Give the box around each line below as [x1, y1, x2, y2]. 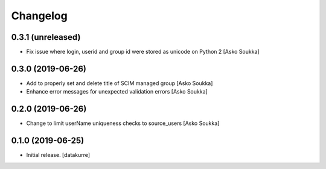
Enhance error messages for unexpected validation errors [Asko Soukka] [26, 88, 208, 95]
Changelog [11, 9, 68, 22]
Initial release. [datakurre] [26, 151, 91, 159]
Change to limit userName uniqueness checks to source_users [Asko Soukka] [26, 120, 220, 127]
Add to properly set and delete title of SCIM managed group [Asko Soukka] [26, 79, 213, 87]
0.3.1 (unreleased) [11, 32, 81, 42]
